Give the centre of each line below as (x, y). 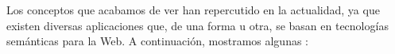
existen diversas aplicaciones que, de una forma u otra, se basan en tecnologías (197, 25)
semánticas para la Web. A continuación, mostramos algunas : (158, 41)
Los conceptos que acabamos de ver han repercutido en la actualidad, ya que (193, 10)
